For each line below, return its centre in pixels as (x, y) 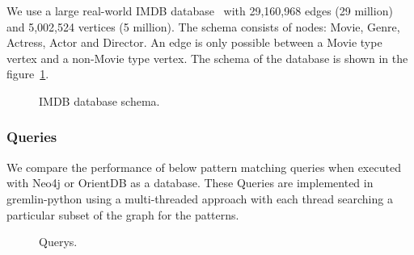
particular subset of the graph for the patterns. (123, 214)
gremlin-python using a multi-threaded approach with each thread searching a (200, 198)
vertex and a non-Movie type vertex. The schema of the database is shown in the (207, 58)
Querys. (58, 242)
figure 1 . (28, 74)
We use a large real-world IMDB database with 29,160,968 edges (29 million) (200, 10)
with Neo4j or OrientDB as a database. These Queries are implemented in (190, 183)
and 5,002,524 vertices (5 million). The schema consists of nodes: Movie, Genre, (203, 26)
